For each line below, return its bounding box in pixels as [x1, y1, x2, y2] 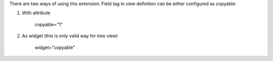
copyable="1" [34, 21, 63, 27]
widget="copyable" [34, 44, 75, 50]
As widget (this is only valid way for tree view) [22, 33, 118, 39]
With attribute [22, 10, 51, 16]
